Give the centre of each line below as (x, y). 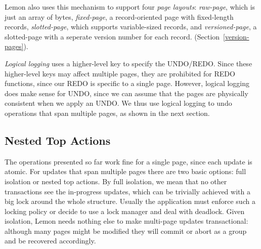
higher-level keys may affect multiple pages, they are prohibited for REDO (120, 73)
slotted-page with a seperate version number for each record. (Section (112, 36)
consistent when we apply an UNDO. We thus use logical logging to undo (118, 103)
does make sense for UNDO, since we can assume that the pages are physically (126, 93)
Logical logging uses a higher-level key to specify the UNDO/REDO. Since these (128, 63)
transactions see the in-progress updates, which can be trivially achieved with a (127, 191)
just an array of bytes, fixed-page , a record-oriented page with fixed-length (119, 16)
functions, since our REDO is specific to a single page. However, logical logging (127, 83)
